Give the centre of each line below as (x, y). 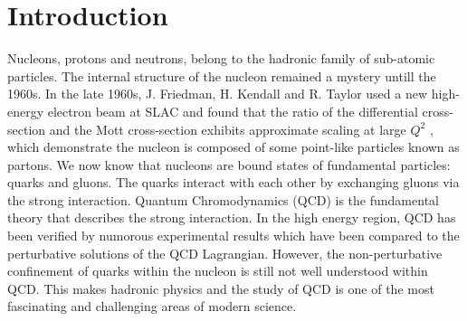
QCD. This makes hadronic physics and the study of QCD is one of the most (221, 288)
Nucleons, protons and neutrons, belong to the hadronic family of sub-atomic (221, 58)
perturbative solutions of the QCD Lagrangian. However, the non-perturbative (225, 253)
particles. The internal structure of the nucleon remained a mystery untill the (222, 76)
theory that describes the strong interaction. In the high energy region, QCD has (232, 217)
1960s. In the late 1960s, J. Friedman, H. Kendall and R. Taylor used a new (218, 94)
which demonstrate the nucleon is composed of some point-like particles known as (233, 147)
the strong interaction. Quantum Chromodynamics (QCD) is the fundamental (223, 199)
